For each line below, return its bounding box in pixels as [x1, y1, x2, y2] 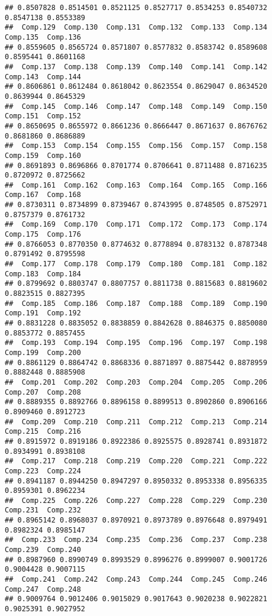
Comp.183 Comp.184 [5, 269, 81, 278]
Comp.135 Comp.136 [5, 33, 81, 41]
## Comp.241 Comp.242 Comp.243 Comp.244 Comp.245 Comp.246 [5, 575, 267, 584]
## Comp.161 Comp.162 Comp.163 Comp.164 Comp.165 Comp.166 [5, 180, 267, 189]
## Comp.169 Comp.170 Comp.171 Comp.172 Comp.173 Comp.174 [5, 220, 267, 229]
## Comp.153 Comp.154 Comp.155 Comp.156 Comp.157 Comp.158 [5, 141, 267, 150]
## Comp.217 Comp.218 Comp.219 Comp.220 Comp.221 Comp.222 [5, 457, 267, 466]
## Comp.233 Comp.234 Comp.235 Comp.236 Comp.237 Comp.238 [5, 536, 267, 544]
